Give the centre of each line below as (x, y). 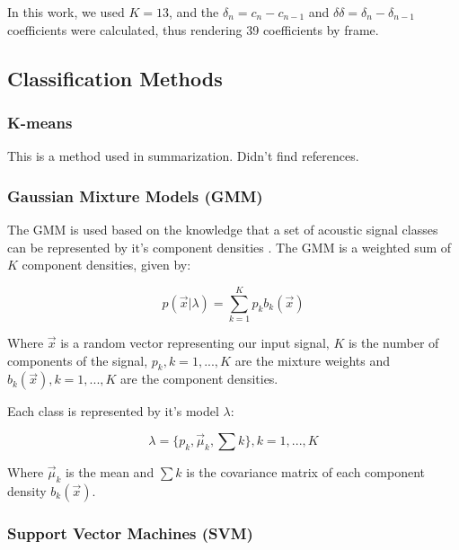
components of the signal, (78, 360)
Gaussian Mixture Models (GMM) (135, 195)
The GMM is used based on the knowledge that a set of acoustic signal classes (223, 229)
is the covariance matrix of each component (305, 472)
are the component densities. (199, 379)
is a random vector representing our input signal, (195, 342)
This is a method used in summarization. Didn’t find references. (183, 156)
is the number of (393, 342)
